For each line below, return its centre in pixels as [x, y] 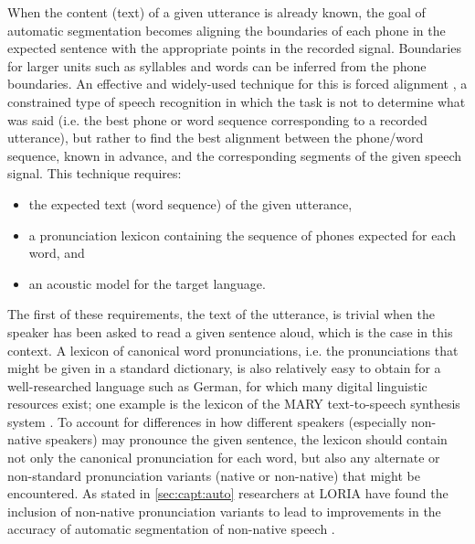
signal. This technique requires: [95, 173]
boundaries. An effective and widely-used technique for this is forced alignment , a [237, 84]
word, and [57, 253]
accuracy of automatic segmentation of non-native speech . [171, 529]
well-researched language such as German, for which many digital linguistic [217, 385]
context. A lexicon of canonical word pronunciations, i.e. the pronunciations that [233, 350]
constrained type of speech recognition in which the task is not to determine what [237, 101]
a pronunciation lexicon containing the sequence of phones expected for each [243, 235]
